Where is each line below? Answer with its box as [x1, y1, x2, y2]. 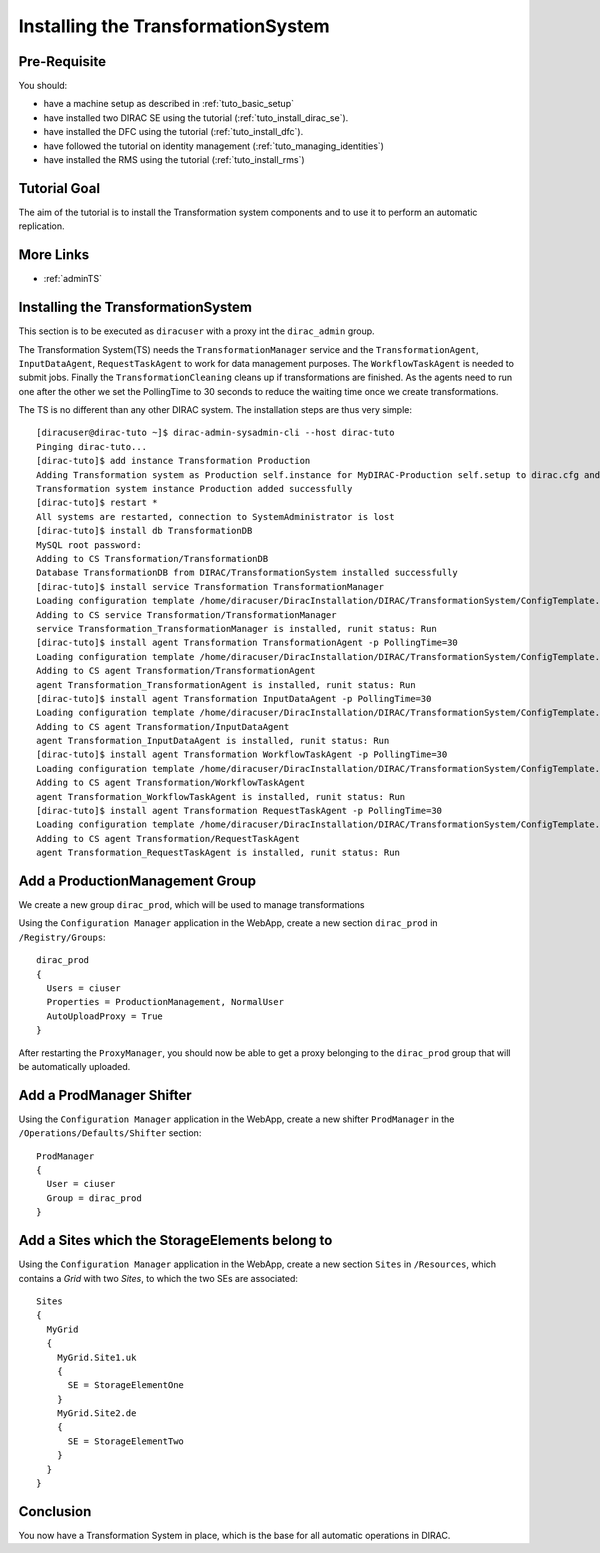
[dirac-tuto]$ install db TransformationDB [36, 525, 253, 537]
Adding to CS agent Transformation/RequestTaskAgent [36, 833, 300, 844]
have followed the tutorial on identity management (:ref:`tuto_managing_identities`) [43, 140, 385, 152]
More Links [18, 246, 90, 264]
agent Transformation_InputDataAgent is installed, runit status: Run [36, 735, 390, 747]
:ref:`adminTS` [43, 273, 102, 285]
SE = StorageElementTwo [67, 1435, 185, 1447]
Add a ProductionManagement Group [18, 873, 257, 889]
